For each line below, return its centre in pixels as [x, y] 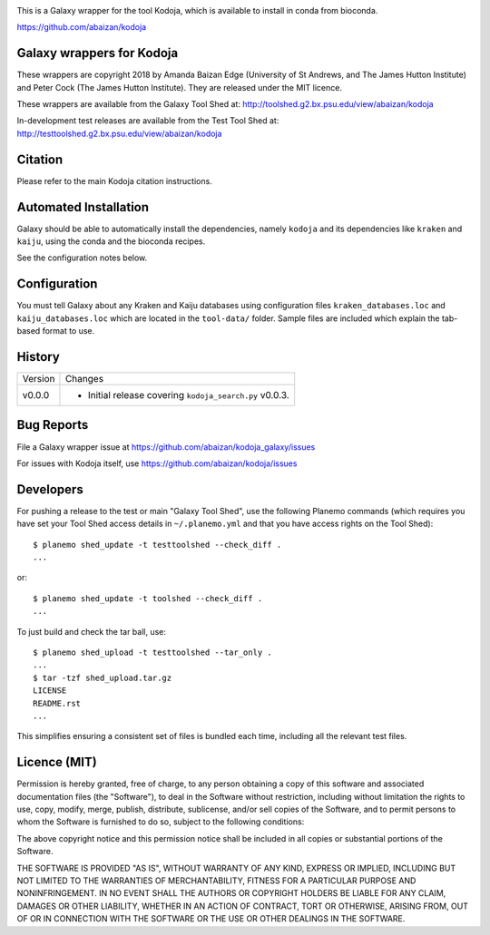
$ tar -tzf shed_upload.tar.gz [103, 677]
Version [39, 379]
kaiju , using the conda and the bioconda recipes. [111, 241]
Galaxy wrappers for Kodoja [98, 53]
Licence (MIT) [57, 762]
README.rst [57, 703]
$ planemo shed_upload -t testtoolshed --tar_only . [152, 652]
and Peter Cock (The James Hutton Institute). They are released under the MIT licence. [179, 87]
